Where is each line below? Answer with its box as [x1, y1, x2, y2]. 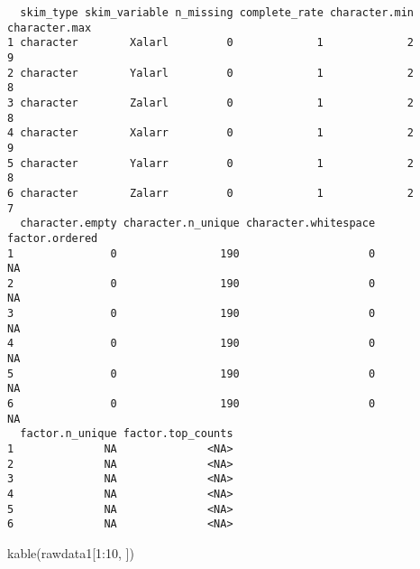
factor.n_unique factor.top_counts [20, 427, 233, 441]
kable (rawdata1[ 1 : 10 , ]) [7, 543, 134, 562]
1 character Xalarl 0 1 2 [7, 36, 415, 50]
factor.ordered [7, 231, 98, 245]
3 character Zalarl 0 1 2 [7, 96, 415, 109]
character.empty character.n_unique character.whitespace [20, 217, 376, 230]
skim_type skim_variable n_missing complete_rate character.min [20, 6, 415, 19]
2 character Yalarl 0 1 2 [7, 66, 415, 79]
